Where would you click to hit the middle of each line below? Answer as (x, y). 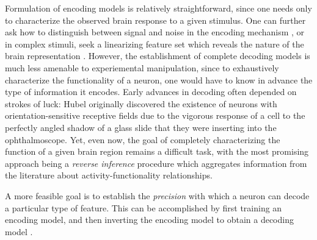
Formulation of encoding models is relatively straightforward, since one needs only (158, 8)
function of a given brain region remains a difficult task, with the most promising (157, 151)
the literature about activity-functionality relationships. (109, 175)
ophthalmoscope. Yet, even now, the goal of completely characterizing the (143, 139)
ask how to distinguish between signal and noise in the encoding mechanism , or (155, 32)
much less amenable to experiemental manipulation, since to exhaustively (142, 67)
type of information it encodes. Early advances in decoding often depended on (151, 92)
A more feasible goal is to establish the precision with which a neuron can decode (157, 195)
